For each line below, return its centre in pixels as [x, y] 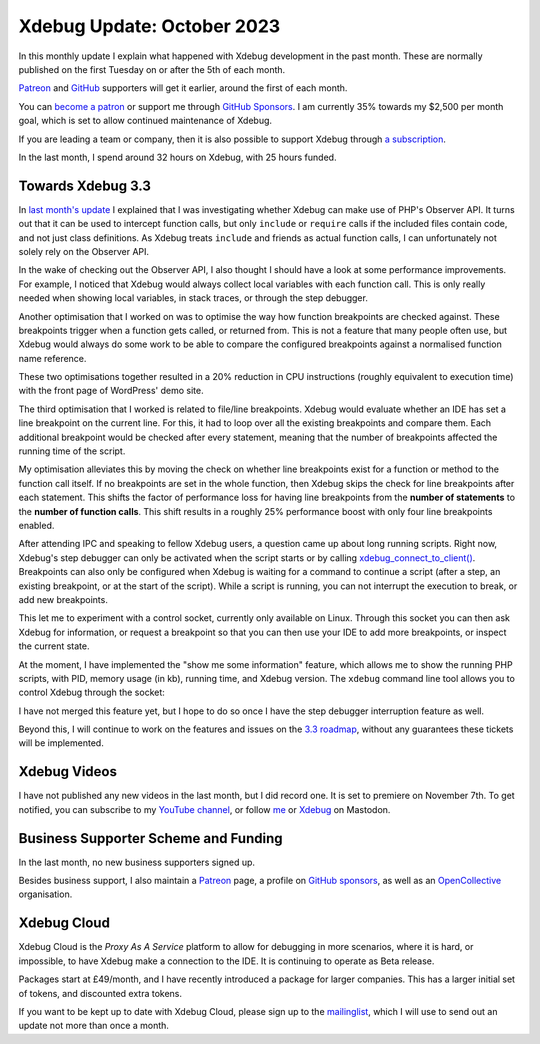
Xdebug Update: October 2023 [149, 26]
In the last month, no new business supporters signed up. [136, 862]
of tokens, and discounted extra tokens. [100, 993]
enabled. [36, 525]
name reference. [52, 358]
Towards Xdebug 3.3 [85, 185]
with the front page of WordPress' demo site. [111, 391]
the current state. [54, 646]
